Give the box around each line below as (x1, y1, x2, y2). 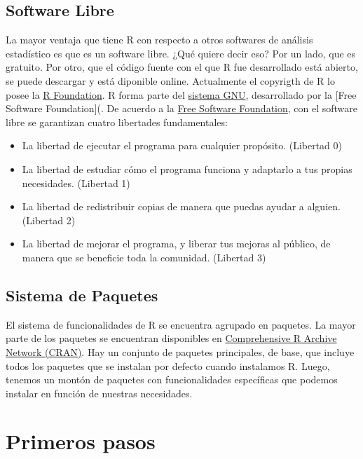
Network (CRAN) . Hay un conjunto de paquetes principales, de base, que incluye (6, 344, 355, 359)
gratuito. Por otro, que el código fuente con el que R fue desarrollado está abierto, (6, 60, 358, 74)
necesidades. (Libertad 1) (22, 175, 130, 190)
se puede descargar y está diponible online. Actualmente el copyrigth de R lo (6, 73, 335, 88)
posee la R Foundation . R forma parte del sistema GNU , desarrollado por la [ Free (6, 87, 357, 102)
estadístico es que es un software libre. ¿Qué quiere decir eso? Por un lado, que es (6, 46, 356, 60)
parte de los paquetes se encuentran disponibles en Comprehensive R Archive (6, 331, 337, 345)
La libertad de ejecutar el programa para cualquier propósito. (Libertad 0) (22, 138, 343, 153)
